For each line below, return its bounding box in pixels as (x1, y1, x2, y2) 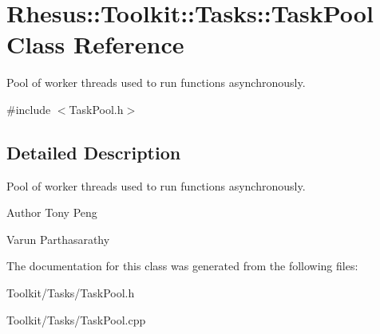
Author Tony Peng (6, 204, 97, 221)
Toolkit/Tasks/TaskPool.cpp (6, 311, 146, 328)
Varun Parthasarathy (6, 230, 110, 247)
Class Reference (6, 28, 184, 61)
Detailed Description (6, 139, 181, 164)
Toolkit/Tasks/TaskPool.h (6, 285, 135, 301)
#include (6, 100, 51, 117)
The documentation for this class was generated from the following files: (6, 257, 358, 274)
